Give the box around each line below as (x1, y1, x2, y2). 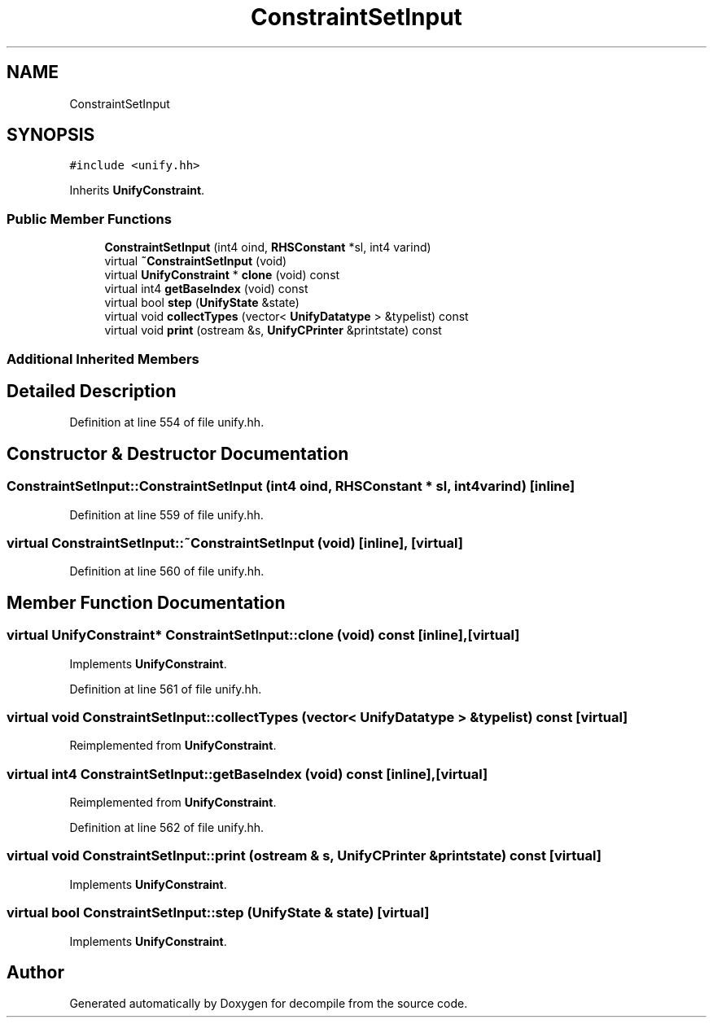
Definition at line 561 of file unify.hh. (69, 681, 262, 696)
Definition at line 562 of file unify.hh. (69, 821, 265, 835)
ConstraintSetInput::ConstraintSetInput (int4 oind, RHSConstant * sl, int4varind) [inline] (7, 478, 575, 495)
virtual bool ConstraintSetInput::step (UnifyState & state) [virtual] (7, 904, 430, 921)
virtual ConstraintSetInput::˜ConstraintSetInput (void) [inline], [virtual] (7, 535, 463, 551)
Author (7, 962, 64, 983)
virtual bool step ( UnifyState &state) (104, 295, 300, 310)
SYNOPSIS (7, 125, 95, 146)
